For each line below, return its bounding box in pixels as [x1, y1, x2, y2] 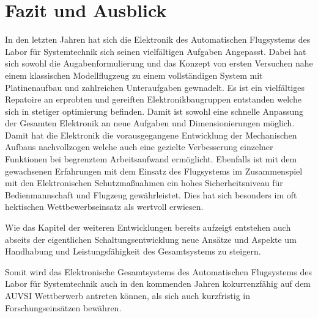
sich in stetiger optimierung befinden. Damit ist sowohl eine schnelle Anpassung [5, 104, 304, 117]
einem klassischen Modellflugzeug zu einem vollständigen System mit [5, 68, 263, 81]
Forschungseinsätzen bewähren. [5, 301, 122, 314]
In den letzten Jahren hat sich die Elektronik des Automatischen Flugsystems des [5, 33, 311, 46]
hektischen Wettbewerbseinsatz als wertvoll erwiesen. [5, 200, 204, 213]
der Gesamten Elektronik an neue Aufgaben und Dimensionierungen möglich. [5, 117, 295, 129]
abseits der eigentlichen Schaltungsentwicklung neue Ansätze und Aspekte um [5, 233, 297, 245]
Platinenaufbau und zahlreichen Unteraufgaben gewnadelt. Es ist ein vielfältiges [5, 81, 305, 93]
